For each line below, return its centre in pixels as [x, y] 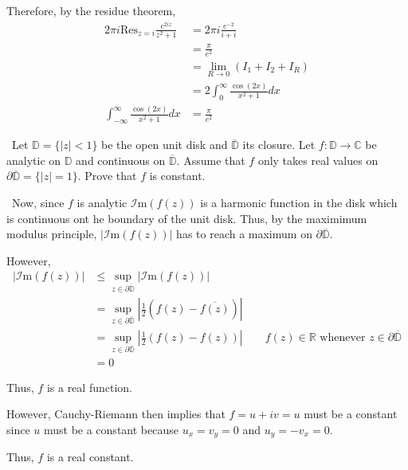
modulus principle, [52, 234]
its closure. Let [279, 145]
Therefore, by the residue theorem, [91, 10]
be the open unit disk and [165, 145]
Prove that [111, 176]
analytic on [34, 160]
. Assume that [211, 160]
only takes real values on [318, 160]
